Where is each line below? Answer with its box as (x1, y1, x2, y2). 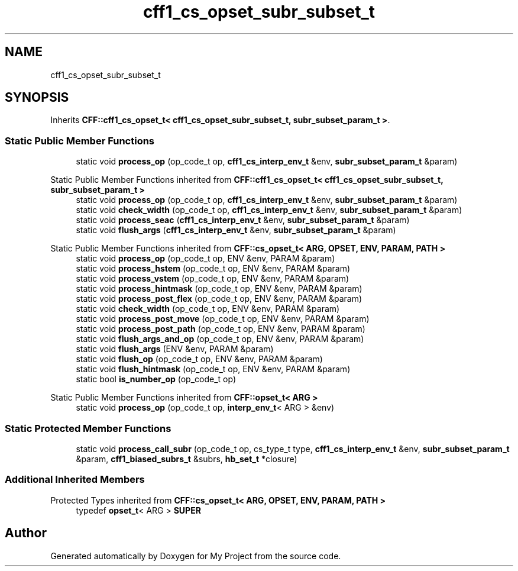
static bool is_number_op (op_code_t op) (76, 374, 236, 385)
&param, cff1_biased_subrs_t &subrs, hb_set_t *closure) (76, 453, 297, 464)
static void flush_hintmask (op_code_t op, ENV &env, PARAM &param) (76, 364, 351, 375)
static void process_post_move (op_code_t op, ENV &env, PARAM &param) (76, 314, 370, 324)
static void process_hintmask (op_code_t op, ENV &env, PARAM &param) (76, 283, 362, 294)
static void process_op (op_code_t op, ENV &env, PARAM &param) (76, 253, 335, 264)
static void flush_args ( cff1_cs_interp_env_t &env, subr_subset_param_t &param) (76, 225, 396, 236)
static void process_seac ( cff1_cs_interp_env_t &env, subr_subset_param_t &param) (76, 215, 410, 225)
